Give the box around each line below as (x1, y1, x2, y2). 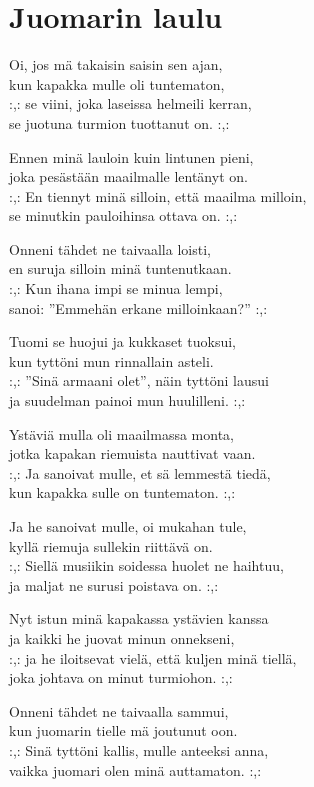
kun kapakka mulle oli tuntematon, (9, 73, 225, 94)
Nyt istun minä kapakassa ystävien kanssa (9, 608, 269, 629)
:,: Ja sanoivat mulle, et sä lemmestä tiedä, (9, 462, 271, 483)
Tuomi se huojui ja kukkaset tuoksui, (9, 331, 236, 352)
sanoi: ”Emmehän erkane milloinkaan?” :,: (9, 297, 268, 318)
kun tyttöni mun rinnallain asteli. (9, 350, 214, 371)
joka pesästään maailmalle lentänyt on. (9, 166, 248, 187)
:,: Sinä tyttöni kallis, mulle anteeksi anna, (9, 739, 269, 760)
